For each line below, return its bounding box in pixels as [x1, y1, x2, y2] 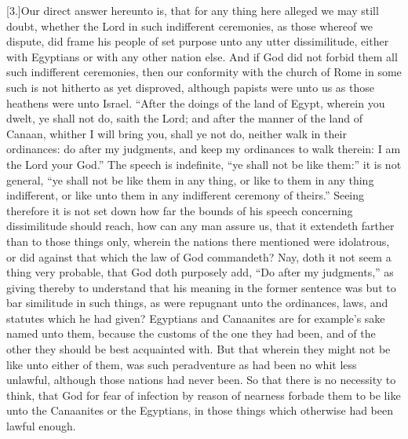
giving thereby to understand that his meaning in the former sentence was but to [6, 279, 396, 295]
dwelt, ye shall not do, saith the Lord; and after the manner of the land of [6, 110, 362, 126]
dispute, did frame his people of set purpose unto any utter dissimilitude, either [6, 33, 389, 49]
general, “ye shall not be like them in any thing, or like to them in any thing [6, 171, 374, 188]
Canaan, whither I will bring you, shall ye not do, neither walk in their [6, 125, 347, 141]
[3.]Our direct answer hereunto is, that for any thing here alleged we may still [6, 2, 379, 18]
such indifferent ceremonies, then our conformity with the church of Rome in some [6, 64, 402, 80]
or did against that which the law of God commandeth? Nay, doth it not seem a [6, 248, 392, 265]
